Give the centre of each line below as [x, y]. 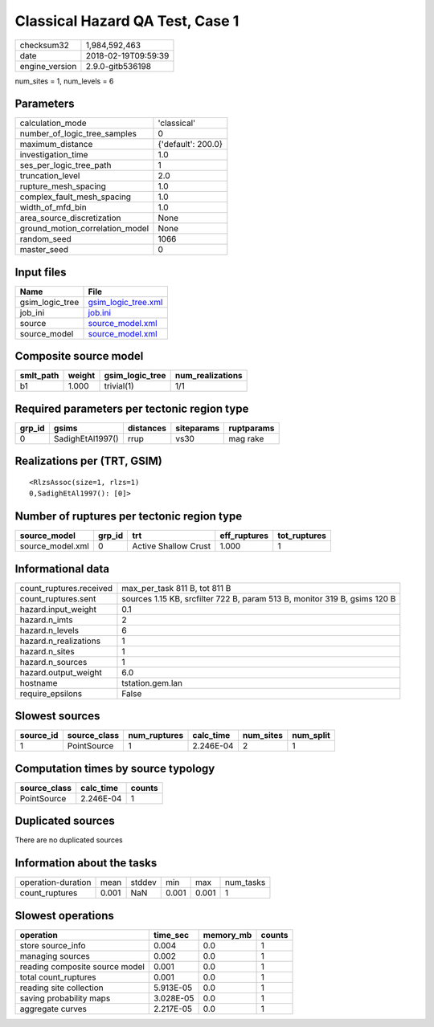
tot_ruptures [302, 536]
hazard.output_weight [61, 672]
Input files [41, 272]
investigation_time [54, 155]
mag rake [246, 439]
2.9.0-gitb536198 [119, 66]
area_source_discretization [70, 218]
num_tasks [246, 882]
